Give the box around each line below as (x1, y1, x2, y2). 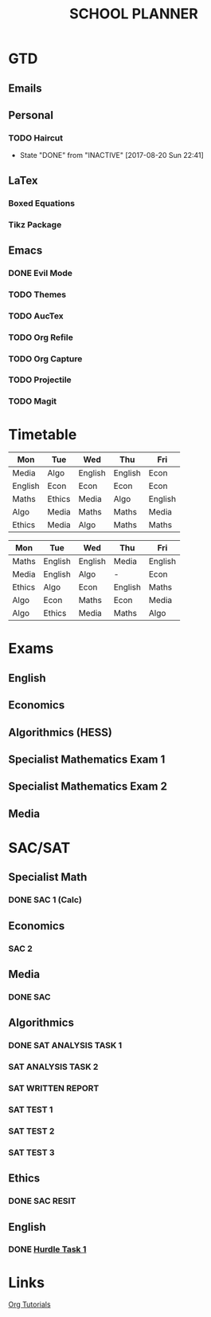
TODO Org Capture (8, 353, 83, 364)
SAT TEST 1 (8, 1104, 53, 1115)
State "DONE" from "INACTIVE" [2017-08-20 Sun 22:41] (19, 151, 205, 160)
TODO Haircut (8, 132, 64, 144)
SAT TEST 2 (8, 1126, 55, 1137)
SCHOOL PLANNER (68, 5, 199, 23)
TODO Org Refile (8, 332, 73, 343)
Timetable (8, 425, 77, 444)
